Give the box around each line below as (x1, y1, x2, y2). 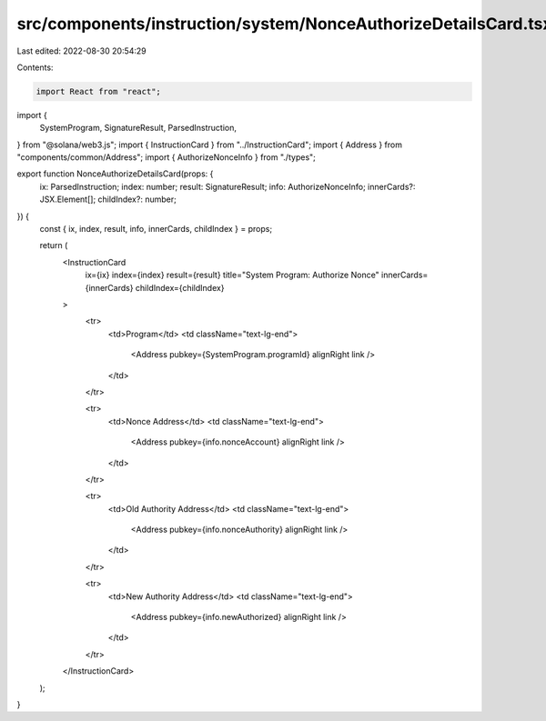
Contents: (16, 62, 54, 73)
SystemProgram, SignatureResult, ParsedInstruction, (39, 123, 237, 134)
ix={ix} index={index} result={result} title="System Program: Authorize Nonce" (85, 269, 379, 281)
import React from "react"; (35, 86, 161, 96)
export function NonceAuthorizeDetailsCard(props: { (16, 168, 214, 179)
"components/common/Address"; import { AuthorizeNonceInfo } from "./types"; (16, 152, 316, 163)
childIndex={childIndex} (135, 282, 225, 293)
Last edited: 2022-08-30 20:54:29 (16, 45, 147, 56)
